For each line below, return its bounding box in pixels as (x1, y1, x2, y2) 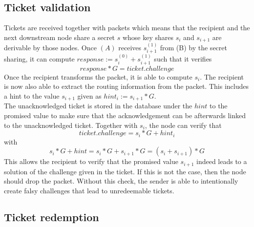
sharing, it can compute (4, 54, 75, 64)
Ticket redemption (4, 209, 99, 224)
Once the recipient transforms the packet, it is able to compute (4, 71, 192, 82)
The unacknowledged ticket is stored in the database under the (4, 101, 192, 111)
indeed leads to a (196, 156, 247, 166)
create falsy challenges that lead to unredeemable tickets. (4, 185, 174, 195)
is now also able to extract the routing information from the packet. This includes (4, 81, 249, 91)
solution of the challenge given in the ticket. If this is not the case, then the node (4, 166, 246, 176)
